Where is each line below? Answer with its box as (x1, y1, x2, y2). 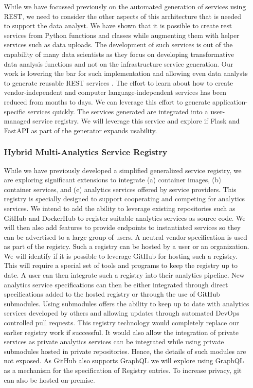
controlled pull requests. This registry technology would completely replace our (4, 317, 239, 328)
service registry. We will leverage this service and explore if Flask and (33, 116, 240, 126)
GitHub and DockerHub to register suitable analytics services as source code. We (4, 212, 246, 223)
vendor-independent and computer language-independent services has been (4, 87, 226, 97)
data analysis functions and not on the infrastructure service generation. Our (4, 58, 234, 69)
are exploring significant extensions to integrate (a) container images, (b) (4, 175, 221, 185)
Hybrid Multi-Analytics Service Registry (4, 146, 167, 158)
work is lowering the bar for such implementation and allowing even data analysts (4, 68, 248, 78)
